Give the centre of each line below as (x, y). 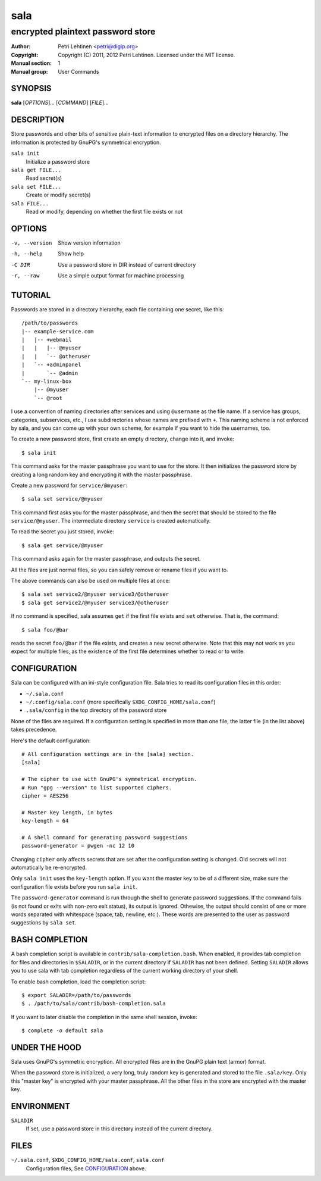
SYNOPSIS (31, 88)
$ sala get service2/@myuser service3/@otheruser (95, 602)
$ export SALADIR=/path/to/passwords (77, 995)
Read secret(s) (44, 178)
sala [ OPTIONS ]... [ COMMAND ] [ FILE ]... (60, 103)
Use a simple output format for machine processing (121, 275)
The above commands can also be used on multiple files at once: (91, 581)
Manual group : (29, 71)
